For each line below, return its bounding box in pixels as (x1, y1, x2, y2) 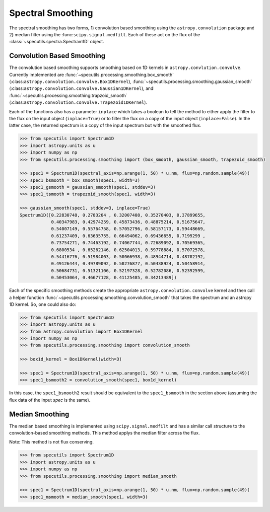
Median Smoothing (9, 410, 69, 418)
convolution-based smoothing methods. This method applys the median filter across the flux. (9, 430, 200, 436)
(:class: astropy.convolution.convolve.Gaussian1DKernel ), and (9, 85, 154, 91)
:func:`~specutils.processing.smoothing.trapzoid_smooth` (9, 92, 128, 98)
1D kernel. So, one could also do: (9, 301, 76, 307)
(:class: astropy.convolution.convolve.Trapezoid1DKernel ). (9, 99, 147, 105)
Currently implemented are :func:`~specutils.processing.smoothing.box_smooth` (9, 72, 174, 77)
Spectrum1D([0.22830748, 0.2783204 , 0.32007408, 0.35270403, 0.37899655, (19, 212, 206, 218)
